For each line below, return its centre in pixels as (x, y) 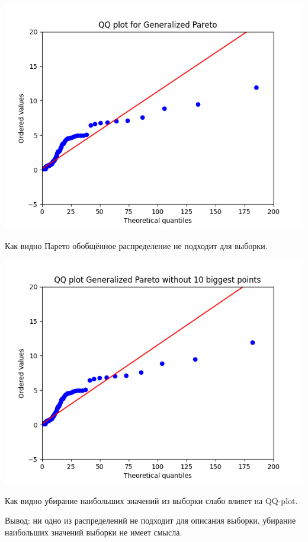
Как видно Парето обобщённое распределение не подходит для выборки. (136, 245)
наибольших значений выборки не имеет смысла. (94, 532)
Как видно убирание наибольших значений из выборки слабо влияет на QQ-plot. (151, 500)
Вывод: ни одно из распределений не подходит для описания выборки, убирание (150, 520)
